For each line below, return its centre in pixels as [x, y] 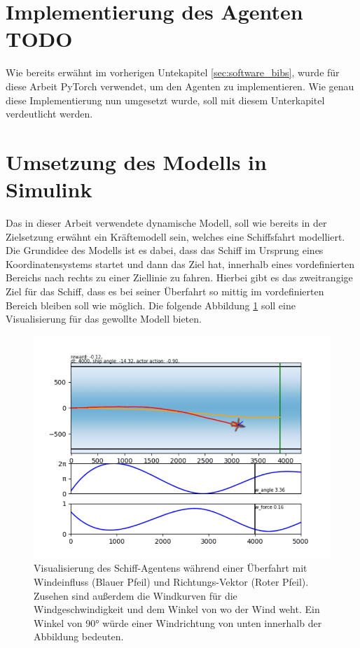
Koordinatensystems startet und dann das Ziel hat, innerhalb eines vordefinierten [180, 263]
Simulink [49, 189]
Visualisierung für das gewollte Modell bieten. [104, 319]
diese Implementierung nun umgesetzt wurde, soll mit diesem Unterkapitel [165, 100]
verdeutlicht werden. [49, 114]
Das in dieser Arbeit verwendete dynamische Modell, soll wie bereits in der [166, 223]
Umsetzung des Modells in [136, 161]
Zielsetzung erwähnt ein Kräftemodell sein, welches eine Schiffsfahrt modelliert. [175, 236]
